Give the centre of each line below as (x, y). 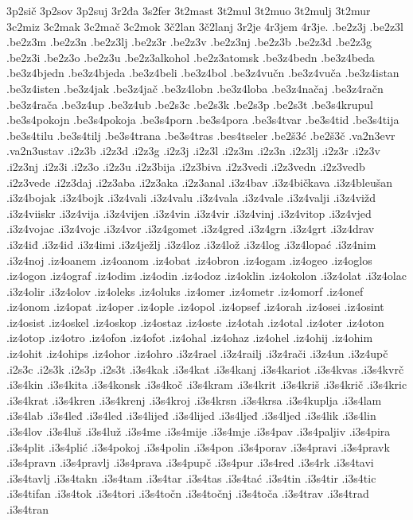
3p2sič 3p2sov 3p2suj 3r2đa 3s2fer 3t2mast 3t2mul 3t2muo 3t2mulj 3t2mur (189, 10)
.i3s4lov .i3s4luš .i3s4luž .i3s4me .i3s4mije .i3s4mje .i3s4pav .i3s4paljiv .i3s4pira (199, 431)
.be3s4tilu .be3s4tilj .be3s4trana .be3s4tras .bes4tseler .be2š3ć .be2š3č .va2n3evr (201, 135)
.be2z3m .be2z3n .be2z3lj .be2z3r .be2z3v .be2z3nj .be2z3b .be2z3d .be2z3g (189, 42)
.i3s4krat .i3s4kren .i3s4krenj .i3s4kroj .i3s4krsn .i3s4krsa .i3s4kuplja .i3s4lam (194, 400)
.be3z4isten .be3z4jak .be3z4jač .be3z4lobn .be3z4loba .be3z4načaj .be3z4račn (195, 88)
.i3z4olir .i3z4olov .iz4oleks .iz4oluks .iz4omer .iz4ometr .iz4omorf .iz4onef (185, 291)
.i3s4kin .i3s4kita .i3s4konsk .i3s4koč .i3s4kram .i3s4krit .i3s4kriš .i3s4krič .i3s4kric (207, 384)
